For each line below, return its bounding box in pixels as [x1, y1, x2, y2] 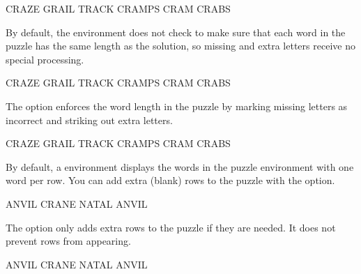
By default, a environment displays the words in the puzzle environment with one [6, 159, 354, 174]
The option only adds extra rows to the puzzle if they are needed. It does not [6, 220, 336, 234]
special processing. [6, 52, 84, 66]
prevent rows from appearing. [6, 234, 131, 248]
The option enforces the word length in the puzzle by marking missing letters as [6, 98, 348, 113]
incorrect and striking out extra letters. [6, 112, 173, 127]
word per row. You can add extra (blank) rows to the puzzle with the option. [6, 173, 335, 188]
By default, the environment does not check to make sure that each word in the [6, 24, 346, 39]
